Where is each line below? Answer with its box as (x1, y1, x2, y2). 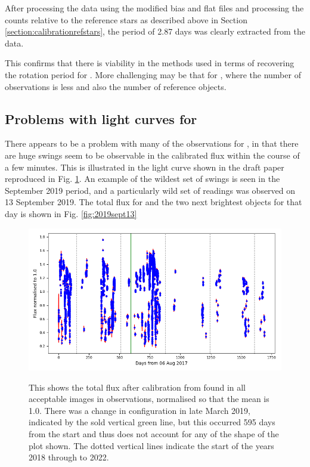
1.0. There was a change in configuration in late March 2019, (29, 404, 250, 416)
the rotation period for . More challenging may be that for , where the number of (5, 68, 301, 81)
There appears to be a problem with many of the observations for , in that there (5, 137, 299, 150)
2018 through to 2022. (29, 451, 109, 463)
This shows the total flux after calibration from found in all (29, 381, 246, 393)
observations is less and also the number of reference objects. (5, 80, 227, 92)
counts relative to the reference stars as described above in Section (5, 13, 247, 26)
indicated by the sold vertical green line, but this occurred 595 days (29, 416, 275, 428)
